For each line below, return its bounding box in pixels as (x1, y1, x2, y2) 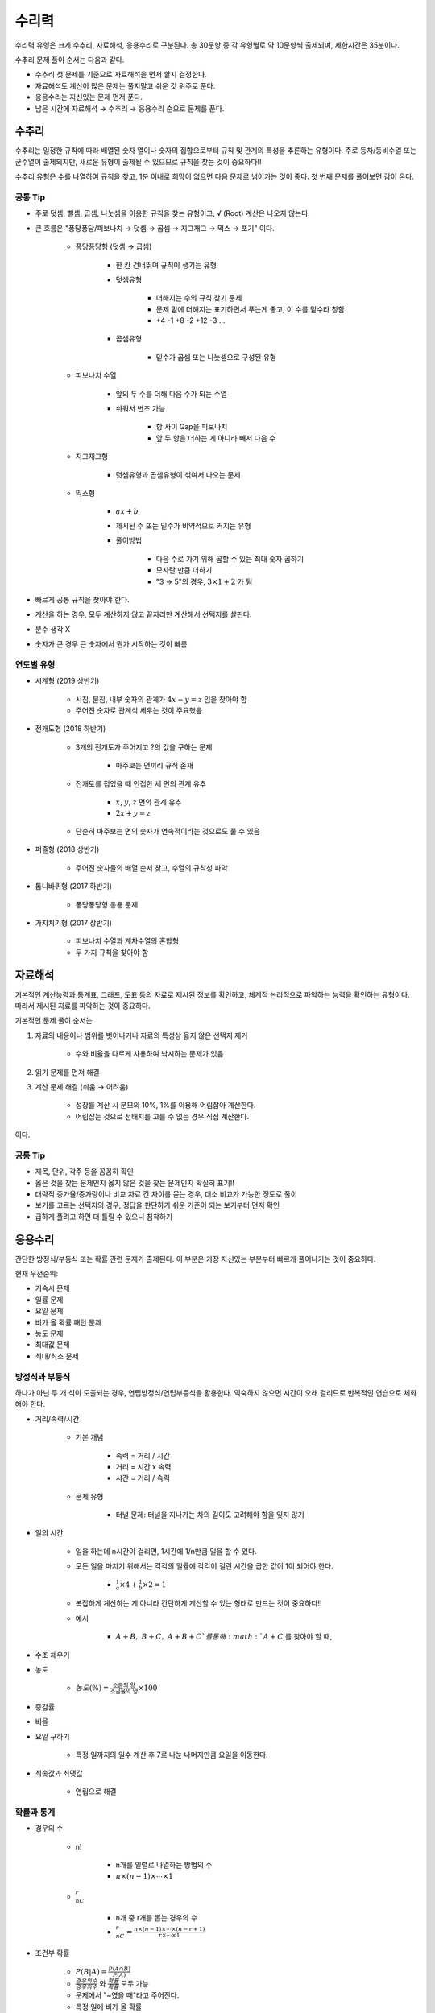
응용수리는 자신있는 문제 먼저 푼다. (35, 93, 143, 102)
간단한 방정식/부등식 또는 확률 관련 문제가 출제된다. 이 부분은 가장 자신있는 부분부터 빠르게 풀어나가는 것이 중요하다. (14, 1254, 376, 1263)
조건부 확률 (35, 1949, 70, 1958)
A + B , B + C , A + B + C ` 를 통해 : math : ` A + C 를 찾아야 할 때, (115, 1631, 333, 1642)
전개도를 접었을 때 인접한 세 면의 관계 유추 (75, 779, 207, 788)
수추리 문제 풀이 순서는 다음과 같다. (14, 55, 125, 64)
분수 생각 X (35, 624, 70, 634)
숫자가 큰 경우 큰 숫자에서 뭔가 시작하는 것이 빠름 (35, 639, 188, 649)
